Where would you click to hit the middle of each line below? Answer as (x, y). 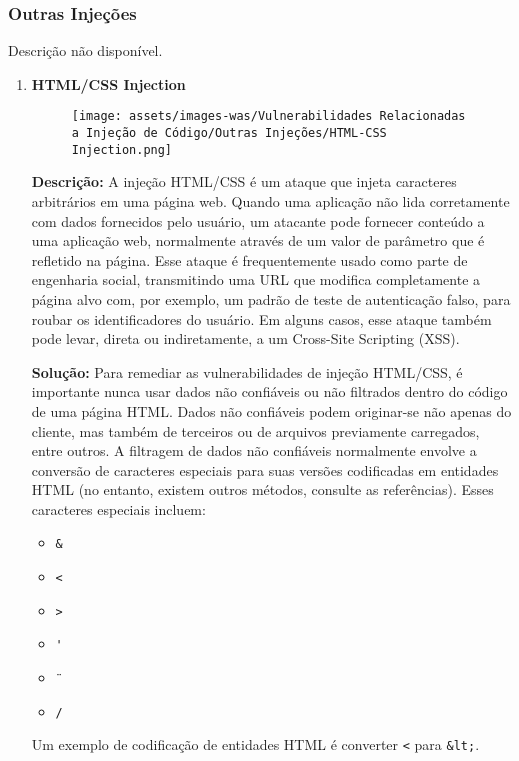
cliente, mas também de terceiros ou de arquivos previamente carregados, (255, 430)
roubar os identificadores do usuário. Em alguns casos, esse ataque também (261, 318)
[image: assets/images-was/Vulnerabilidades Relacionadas (268, 116)
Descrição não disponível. (85, 50)
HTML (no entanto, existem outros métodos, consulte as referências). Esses (262, 489)
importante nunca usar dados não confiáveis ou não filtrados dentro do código (269, 391)
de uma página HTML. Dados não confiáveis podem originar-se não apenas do (271, 410)
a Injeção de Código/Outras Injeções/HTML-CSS (229, 133)
